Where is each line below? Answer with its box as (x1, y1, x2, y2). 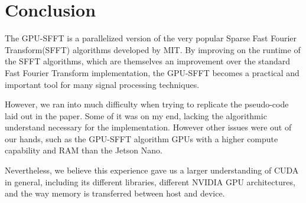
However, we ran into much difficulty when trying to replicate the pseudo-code (5, 98, 289, 110)
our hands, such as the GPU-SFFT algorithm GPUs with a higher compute (5, 132, 278, 145)
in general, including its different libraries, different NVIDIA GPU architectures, (5, 175, 295, 188)
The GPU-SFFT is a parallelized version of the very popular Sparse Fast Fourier (5, 32, 297, 44)
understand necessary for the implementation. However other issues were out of (5, 121, 292, 133)
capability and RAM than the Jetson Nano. (5, 144, 162, 156)
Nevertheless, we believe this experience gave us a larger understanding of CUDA (5, 164, 299, 176)
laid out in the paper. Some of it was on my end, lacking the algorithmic (5, 109, 267, 122)
